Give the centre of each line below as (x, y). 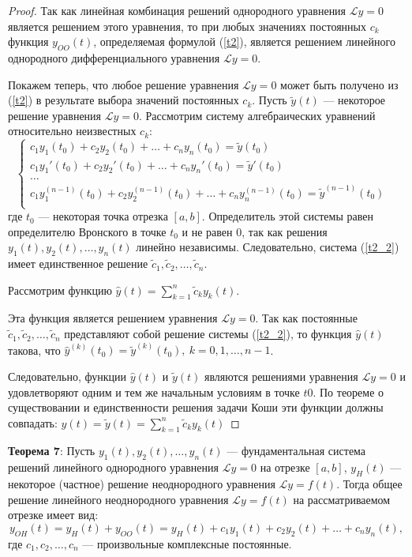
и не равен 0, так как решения (255, 231)
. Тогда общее (369, 484)
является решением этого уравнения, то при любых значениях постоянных (187, 26)
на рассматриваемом (342, 499)
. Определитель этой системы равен (287, 216)
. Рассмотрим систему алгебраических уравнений (257, 115)
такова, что (34, 350)
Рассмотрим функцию (60, 290)
